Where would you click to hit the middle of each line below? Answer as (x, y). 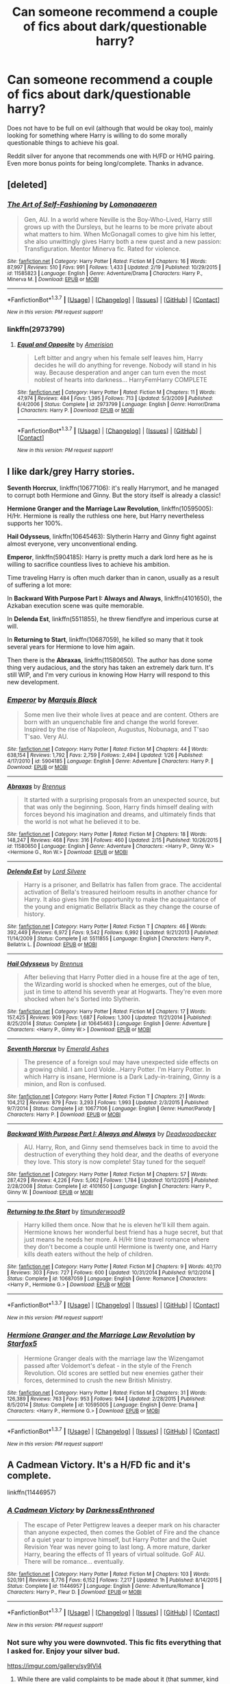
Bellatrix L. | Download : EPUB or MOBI (52, 945)
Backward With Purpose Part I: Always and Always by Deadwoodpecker (112, 1134)
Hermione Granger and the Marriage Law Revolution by (101, 1335)
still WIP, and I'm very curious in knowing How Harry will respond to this (108, 675)
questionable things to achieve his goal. (63, 142)
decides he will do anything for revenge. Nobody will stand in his (125, 365)
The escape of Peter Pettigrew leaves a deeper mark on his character (122, 1525)
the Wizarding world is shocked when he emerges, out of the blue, (118, 985)
